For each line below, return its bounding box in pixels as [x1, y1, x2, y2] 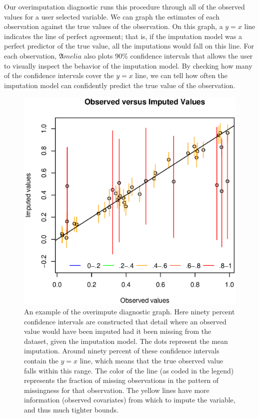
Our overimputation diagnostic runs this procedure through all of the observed [4, 2, 245, 12]
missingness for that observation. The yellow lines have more [24, 384, 209, 395]
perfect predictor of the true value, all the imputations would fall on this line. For [4, 41, 254, 51]
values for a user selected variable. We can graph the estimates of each [4, 11, 219, 22]
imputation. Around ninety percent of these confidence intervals [24, 345, 219, 356]
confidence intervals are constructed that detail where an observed [24, 316, 226, 326]
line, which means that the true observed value [79, 355, 223, 365]
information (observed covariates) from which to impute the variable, [24, 394, 235, 405]
